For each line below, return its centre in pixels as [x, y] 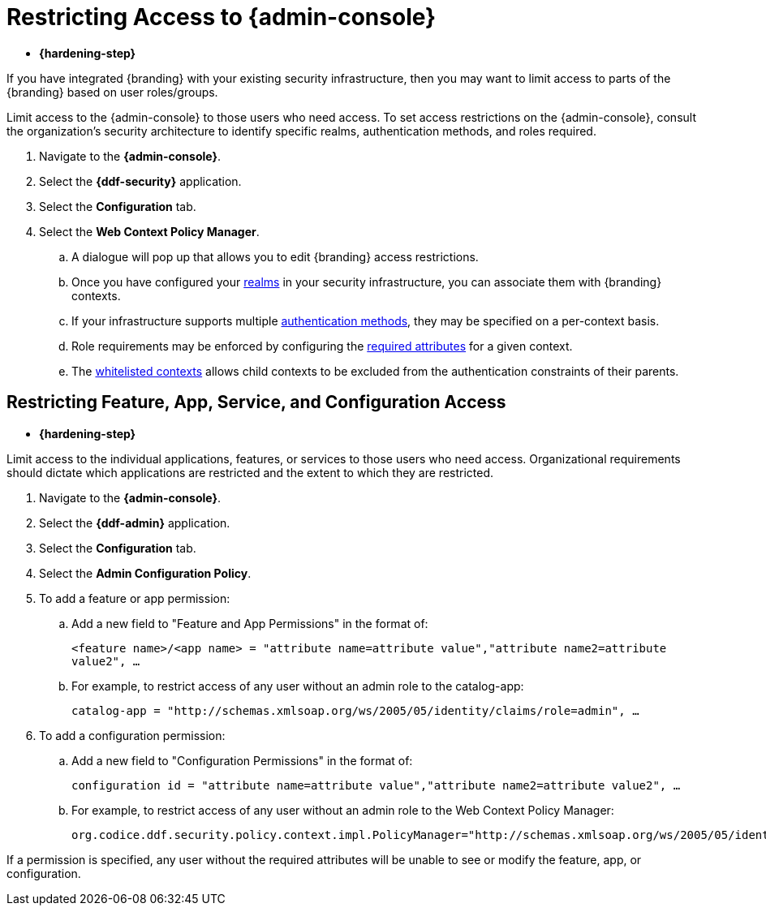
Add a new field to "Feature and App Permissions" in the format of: [250, 623]
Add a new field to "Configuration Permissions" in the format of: [242, 760]
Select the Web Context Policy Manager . [149, 231]
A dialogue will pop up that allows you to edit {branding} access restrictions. [275, 256]
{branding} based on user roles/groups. [112, 92]
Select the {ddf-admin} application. [135, 523]
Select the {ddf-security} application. [140, 181]
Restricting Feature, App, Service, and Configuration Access [256, 402]
